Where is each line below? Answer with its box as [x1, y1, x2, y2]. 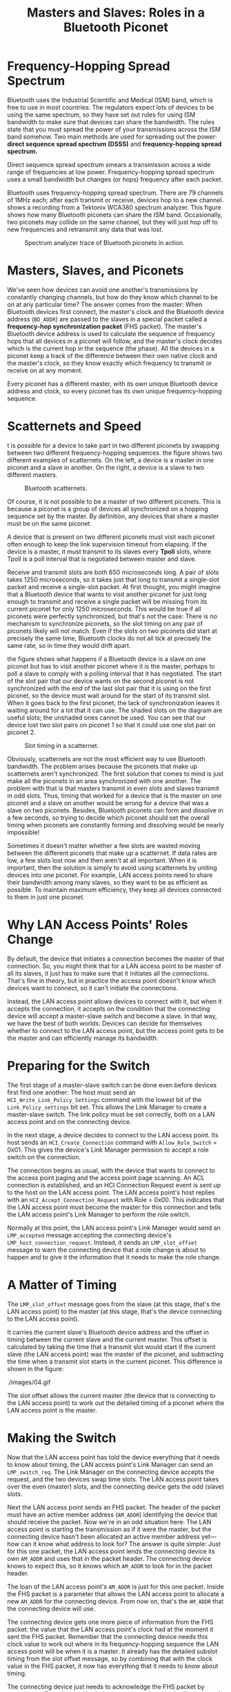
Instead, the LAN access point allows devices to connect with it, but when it [7, 997, 222, 1005]
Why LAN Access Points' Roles [7, 917, 188, 932]
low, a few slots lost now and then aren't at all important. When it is [7, 856, 197, 864]
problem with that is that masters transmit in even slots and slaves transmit [7, 784, 219, 792]
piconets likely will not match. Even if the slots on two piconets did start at [7, 627, 217, 635]
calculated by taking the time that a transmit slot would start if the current [7, 1342, 216, 1350]
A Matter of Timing [7, 1277, 117, 1292]
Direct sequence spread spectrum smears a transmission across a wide [7, 160, 211, 168]
